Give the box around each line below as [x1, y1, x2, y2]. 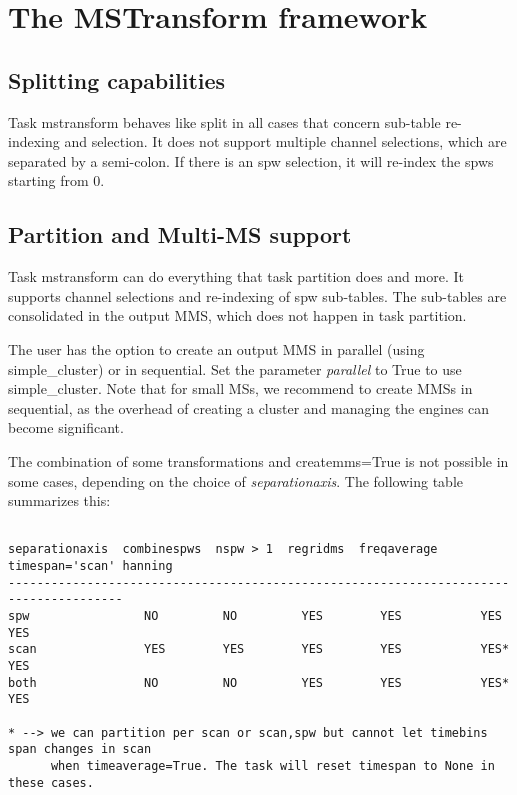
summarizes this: [8, 490, 111, 511]
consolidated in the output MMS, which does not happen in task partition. [8, 305, 467, 326]
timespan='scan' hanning [8, 559, 173, 573]
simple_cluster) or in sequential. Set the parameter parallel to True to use [8, 358, 462, 379]
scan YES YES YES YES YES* [8, 642, 510, 657]
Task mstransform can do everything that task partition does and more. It [8, 266, 464, 287]
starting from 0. [8, 170, 105, 191]
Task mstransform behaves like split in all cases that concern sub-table [8, 111, 441, 132]
